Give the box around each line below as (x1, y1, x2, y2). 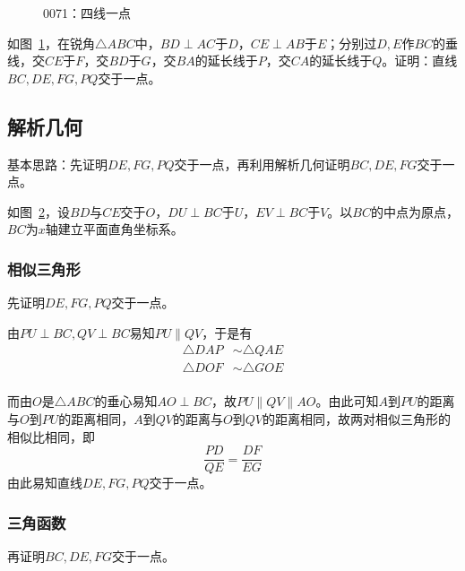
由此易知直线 (7, 473, 82, 492)
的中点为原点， (370, 202, 459, 221)
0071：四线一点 (43, 4, 131, 22)
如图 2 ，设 (7, 202, 70, 221)
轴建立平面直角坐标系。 (45, 220, 184, 238)
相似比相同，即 (7, 427, 95, 446)
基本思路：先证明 (7, 154, 108, 173)
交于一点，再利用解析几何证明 (174, 154, 350, 173)
